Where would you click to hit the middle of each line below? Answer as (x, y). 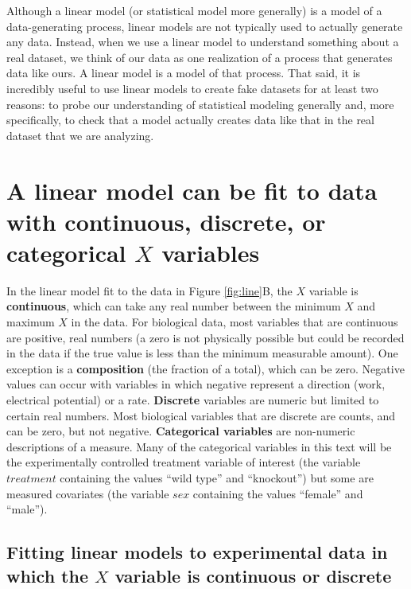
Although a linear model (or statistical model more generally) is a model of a (194, 10)
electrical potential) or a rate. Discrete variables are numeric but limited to (193, 400)
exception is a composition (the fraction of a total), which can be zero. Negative (205, 368)
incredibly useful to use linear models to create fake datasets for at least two (192, 88)
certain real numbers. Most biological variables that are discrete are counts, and (201, 415)
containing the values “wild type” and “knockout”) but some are (217, 477)
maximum (31, 322)
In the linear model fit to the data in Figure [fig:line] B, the (149, 290)
